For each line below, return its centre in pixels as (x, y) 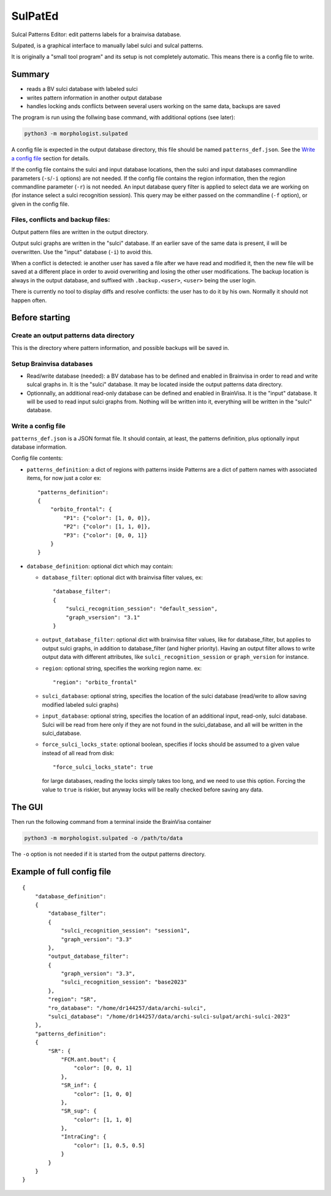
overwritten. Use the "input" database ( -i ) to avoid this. (82, 252)
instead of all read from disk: (78, 753)
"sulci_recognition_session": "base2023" (124, 982)
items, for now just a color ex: (64, 478)
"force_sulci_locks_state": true (103, 767)
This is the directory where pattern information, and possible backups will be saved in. (120, 348)
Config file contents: (37, 458)
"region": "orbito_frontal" (95, 682)
